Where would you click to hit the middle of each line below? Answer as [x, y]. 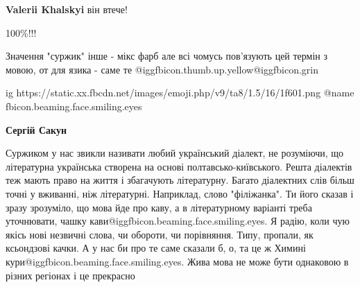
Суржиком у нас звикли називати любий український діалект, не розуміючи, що [175, 153]
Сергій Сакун [36, 129]
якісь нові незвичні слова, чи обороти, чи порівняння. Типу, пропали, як [160, 234]
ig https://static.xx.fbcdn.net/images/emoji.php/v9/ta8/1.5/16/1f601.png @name [180, 93]
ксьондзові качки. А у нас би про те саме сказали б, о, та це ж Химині [156, 248]
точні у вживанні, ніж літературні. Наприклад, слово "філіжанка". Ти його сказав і [180, 193]
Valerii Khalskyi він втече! [67, 9]
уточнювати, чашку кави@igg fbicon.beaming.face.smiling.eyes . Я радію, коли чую [178, 221]
